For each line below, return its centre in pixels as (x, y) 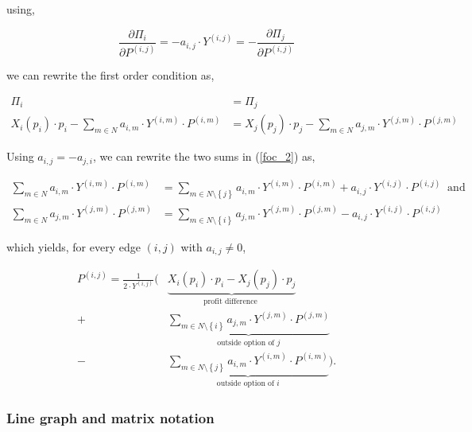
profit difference (230, 301)
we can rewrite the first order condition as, (110, 75)
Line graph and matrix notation (110, 417)
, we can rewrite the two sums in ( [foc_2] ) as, (204, 156)
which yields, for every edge (74, 246)
